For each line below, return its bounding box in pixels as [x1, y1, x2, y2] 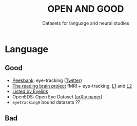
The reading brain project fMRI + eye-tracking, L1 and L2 [12, 82, 132, 89]
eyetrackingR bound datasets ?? [12, 99, 81, 105]
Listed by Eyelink [12, 88, 48, 94]
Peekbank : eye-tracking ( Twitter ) [12, 77, 83, 83]
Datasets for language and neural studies [42, 20, 129, 26]
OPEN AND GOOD [47, 3, 124, 15]
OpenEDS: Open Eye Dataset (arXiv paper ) [12, 93, 103, 100]
